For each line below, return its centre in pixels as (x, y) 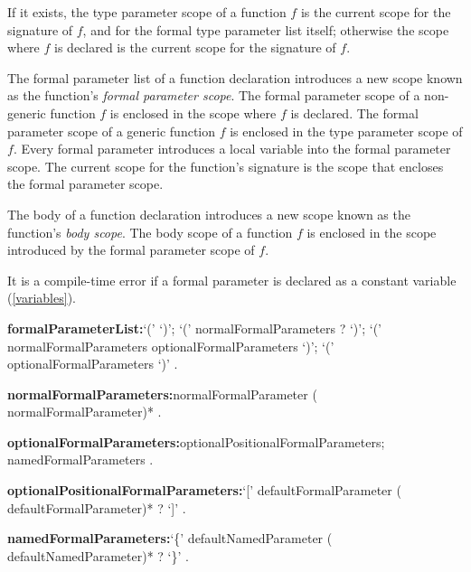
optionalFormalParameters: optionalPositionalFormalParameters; (196, 441)
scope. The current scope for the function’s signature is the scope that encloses (226, 166)
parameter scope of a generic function (112, 131)
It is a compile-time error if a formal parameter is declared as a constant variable (232, 280)
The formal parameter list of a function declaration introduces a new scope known (235, 77)
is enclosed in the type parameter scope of (346, 131)
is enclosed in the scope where (193, 113)
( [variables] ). (42, 298)
